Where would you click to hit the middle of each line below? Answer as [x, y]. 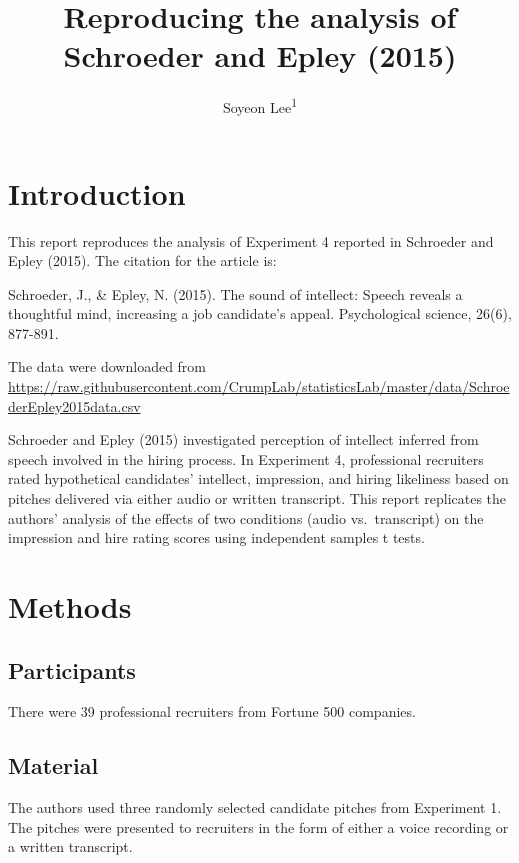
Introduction [97, 192]
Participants [72, 669]
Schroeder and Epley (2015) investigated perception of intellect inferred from [243, 439]
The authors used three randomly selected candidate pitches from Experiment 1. [255, 807]
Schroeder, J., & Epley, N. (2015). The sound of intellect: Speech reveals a [235, 293]
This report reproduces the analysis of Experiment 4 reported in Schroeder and [251, 240]
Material [53, 765]
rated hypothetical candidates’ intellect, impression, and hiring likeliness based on [258, 478]
